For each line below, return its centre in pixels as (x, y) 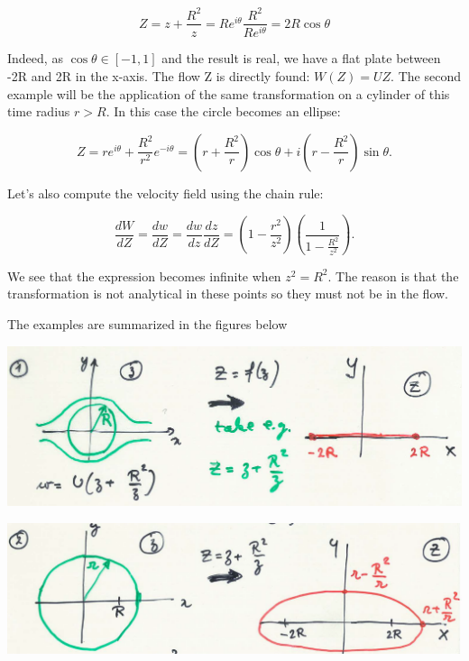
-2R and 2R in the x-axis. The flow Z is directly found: (159, 76)
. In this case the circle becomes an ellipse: (223, 111)
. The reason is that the (393, 275)
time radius (39, 111)
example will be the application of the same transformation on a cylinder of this (229, 93)
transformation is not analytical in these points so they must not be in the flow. (228, 294)
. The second (426, 76)
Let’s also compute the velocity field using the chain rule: (166, 193)
